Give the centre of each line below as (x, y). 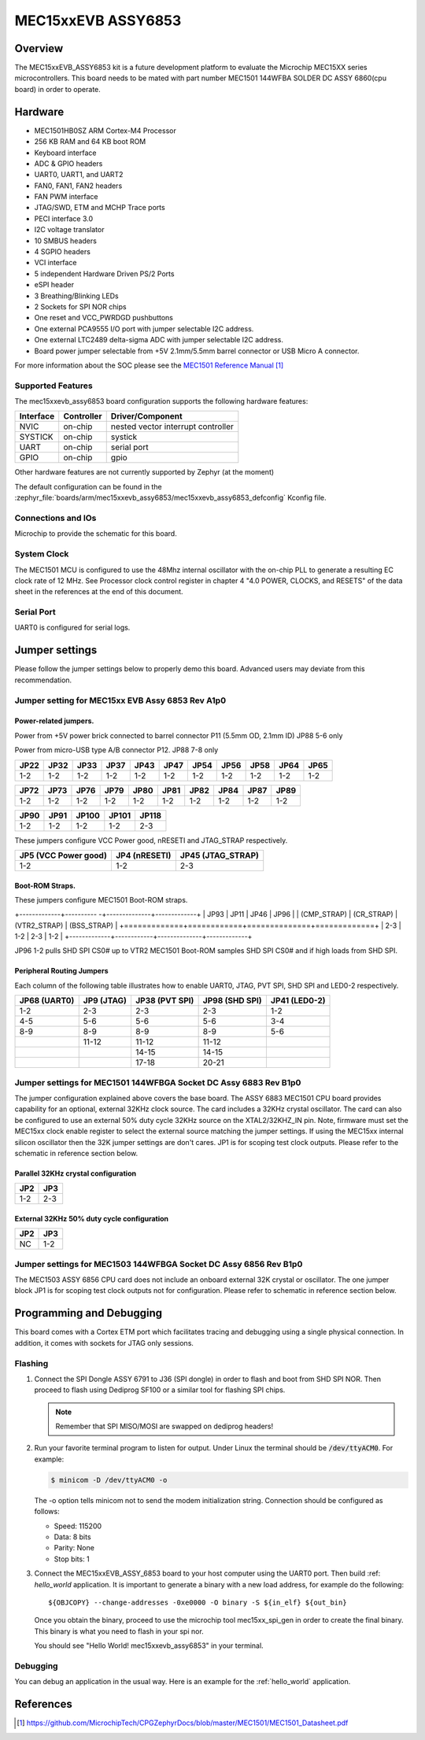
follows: (47, 1512)
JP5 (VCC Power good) (63, 855)
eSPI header (54, 285)
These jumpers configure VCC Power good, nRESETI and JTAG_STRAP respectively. (151, 840)
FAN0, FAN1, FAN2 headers (78, 186)
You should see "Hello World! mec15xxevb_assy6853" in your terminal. (149, 1646)
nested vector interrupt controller (172, 427)
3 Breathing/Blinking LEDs (77, 296)
